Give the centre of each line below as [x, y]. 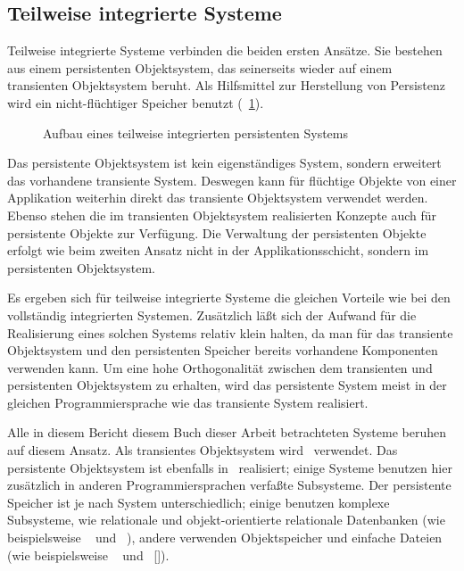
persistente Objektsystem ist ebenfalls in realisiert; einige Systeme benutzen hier [230, 467]
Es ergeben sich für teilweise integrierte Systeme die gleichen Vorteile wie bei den [229, 298]
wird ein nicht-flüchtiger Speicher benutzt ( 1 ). [136, 102]
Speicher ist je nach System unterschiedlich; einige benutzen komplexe [199, 502]
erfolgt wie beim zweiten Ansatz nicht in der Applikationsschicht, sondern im [218, 250]
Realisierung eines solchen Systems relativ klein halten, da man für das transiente [230, 332]
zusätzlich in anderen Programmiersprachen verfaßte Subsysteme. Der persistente [229, 485]
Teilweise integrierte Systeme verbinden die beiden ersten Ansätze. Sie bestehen [225, 50]
